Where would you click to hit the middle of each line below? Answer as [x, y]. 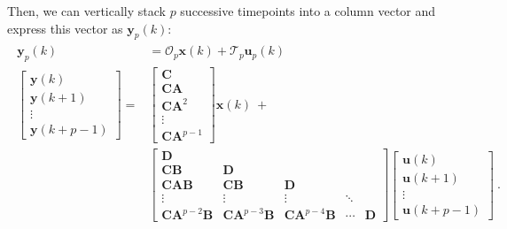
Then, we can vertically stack [86, 11]
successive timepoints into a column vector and [308, 11]
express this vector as [65, 28]
